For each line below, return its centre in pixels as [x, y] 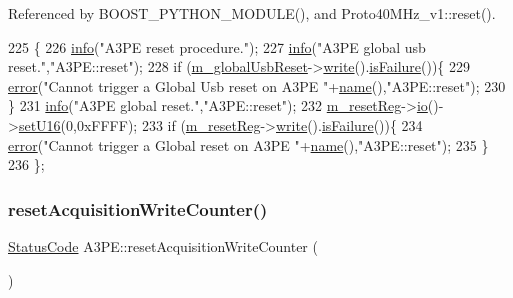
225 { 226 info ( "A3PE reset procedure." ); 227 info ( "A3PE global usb [217, 46]
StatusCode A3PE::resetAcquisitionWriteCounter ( [163, 245]
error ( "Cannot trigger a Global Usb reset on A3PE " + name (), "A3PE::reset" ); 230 [257, 85]
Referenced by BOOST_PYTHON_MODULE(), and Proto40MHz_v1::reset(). [252, 13]
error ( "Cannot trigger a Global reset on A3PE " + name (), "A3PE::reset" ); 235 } [248, 144]
